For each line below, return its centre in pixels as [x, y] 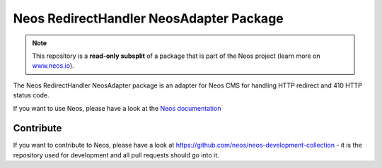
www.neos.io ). [53, 66]
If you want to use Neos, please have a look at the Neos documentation [117, 108]
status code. [31, 95]
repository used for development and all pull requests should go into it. [116, 155]
